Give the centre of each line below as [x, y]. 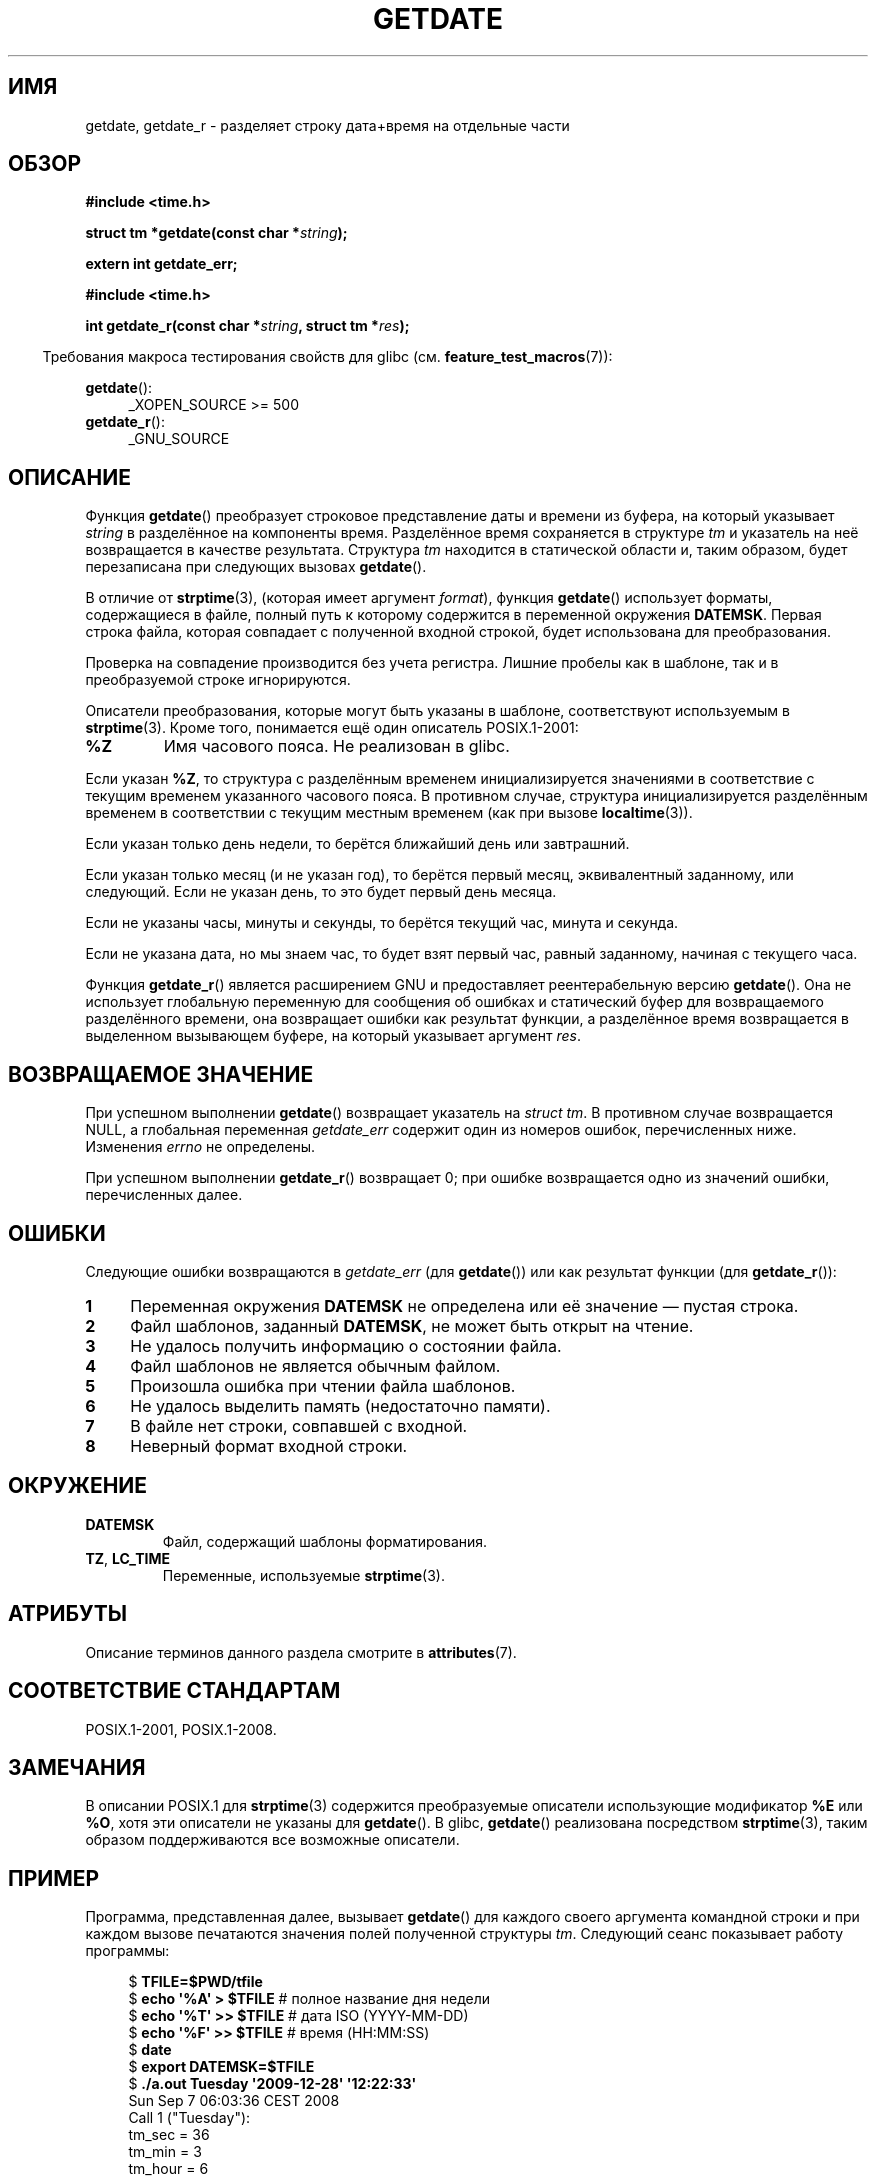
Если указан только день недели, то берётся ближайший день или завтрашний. [357, 844]
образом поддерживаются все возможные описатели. [272, 1840]
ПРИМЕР [54, 1878]
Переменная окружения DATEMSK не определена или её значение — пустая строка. [464, 1305]
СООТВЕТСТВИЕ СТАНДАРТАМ [174, 1691]
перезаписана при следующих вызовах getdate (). [256, 567]
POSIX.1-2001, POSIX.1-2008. [181, 1729]
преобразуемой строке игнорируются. [218, 680]
